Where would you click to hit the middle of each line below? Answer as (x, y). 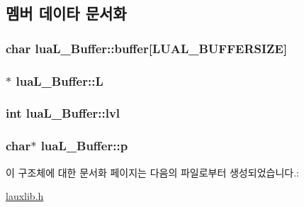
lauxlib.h (25, 196)
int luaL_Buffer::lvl (63, 113)
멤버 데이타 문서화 (66, 13)
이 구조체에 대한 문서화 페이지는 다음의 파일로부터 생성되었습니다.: (152, 172)
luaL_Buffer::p (84, 146)
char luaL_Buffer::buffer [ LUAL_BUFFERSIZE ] (147, 48)
